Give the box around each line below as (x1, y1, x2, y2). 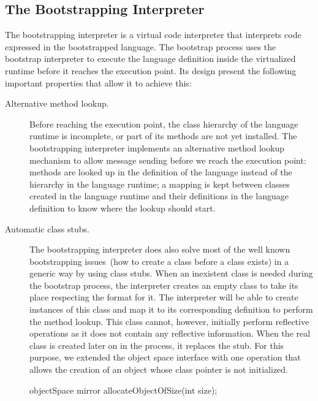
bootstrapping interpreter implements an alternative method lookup (29, 141, 285, 154)
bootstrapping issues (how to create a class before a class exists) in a (29, 254, 289, 267)
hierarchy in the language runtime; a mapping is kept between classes (29, 177, 290, 190)
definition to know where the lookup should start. (29, 201, 216, 214)
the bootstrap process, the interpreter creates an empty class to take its (29, 278, 298, 291)
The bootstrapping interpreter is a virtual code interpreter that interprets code (5, 28, 301, 41)
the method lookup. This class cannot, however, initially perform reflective (29, 315, 309, 327)
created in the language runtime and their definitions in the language (29, 189, 289, 202)
